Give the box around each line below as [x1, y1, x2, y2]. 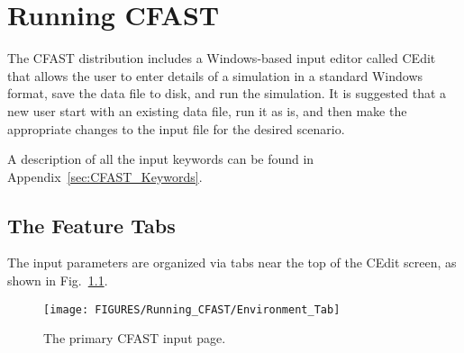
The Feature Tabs [7, 211, 176, 239]
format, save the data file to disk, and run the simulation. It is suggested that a [7, 84, 447, 103]
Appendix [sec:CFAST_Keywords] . [7, 167, 203, 186]
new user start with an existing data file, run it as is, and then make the [7, 101, 407, 120]
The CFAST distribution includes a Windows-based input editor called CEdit [7, 49, 436, 68]
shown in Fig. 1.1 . [7, 271, 108, 290]
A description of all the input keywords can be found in [7, 149, 314, 168]
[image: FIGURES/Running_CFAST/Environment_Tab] [43, 303, 341, 316]
